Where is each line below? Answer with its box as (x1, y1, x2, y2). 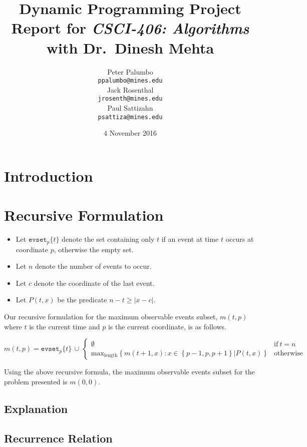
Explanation (4, 400, 68, 416)
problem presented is (4, 376, 68, 386)
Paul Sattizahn (107, 103, 153, 113)
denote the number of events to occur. (35, 261, 152, 271)
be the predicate (57, 294, 107, 305)
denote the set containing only (62, 234, 155, 244)
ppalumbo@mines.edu (98, 77, 163, 85)
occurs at (225, 234, 254, 244)
